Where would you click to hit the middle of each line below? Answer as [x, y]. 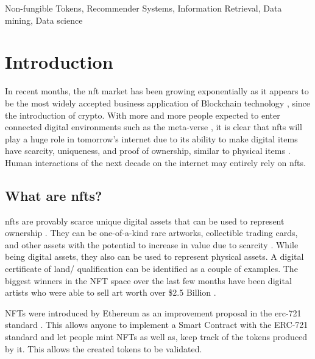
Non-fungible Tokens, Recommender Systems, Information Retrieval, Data [143, 8]
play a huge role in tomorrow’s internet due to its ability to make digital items [151, 138]
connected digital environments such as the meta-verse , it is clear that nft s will [154, 127]
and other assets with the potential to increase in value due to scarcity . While [152, 244]
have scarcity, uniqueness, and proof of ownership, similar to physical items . [148, 151]
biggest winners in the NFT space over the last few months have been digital [148, 280]
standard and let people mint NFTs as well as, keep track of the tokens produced [156, 337]
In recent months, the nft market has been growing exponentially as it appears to [157, 91]
